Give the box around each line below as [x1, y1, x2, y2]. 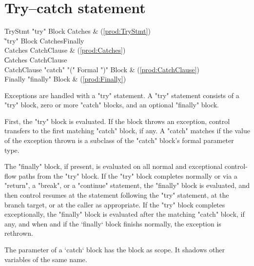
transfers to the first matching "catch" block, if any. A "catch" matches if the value [4, 125, 250, 136]
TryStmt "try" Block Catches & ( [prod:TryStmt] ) [4, 26, 151, 36]
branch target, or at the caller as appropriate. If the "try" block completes [4, 199, 225, 209]
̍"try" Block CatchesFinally [4, 35, 84, 45]
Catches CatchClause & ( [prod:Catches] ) [4, 45, 126, 55]
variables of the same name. [4, 254, 87, 264]
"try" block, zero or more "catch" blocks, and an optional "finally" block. [4, 100, 219, 110]
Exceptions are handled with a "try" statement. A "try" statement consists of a [4, 90, 239, 100]
